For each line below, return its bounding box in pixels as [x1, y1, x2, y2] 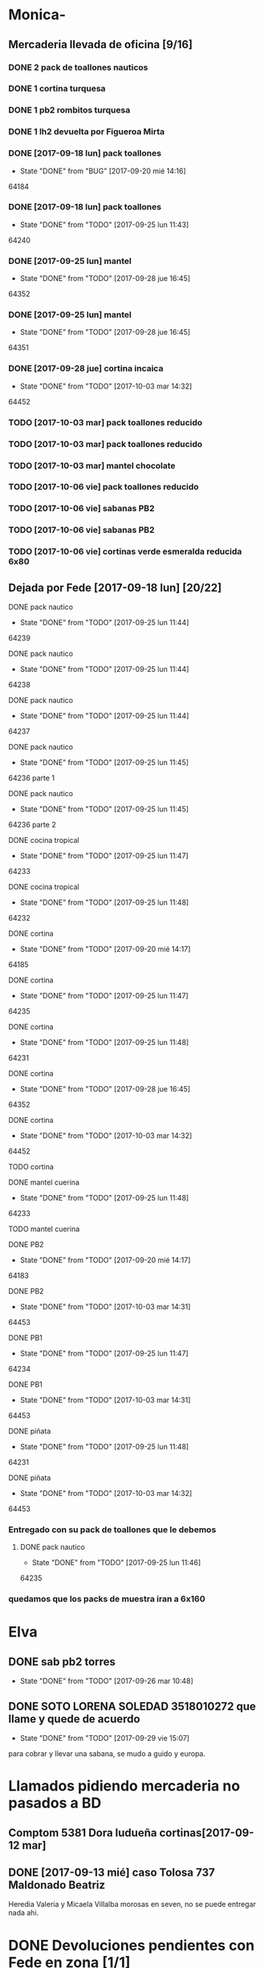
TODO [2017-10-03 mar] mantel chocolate [8, 460, 176, 471]
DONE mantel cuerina [8, 1177, 80, 1187]
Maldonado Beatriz [8, 1878, 106, 1892]
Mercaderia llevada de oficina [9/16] [8, 38, 193, 51]
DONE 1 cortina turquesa [8, 83, 106, 94]
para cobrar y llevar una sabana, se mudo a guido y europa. [8, 1749, 206, 1759]
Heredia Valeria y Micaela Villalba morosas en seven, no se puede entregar [8, 1900, 257, 1909]
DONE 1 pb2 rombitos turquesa [8, 104, 131, 116]
